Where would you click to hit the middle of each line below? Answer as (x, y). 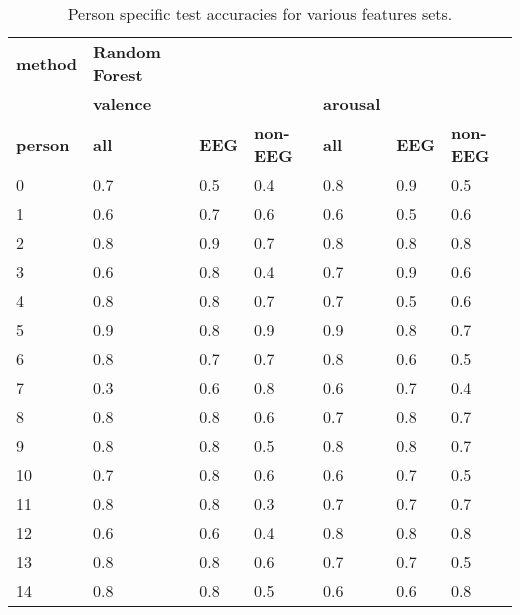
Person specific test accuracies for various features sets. (260, 13)
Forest (118, 74)
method (47, 63)
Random (127, 51)
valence (122, 103)
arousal (352, 103)
